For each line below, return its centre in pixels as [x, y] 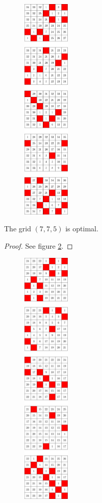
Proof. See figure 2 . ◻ [39, 245]
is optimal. [82, 229]
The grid [18, 229]
